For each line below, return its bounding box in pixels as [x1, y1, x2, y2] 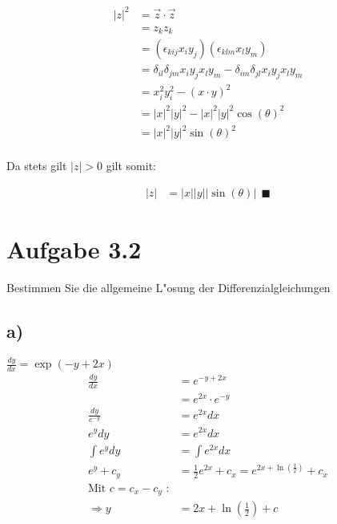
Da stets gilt [6, 157, 67, 174]
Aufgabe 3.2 [6, 233, 142, 266]
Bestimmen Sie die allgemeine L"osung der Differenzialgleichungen [6, 279, 331, 296]
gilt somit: [106, 157, 156, 174]
